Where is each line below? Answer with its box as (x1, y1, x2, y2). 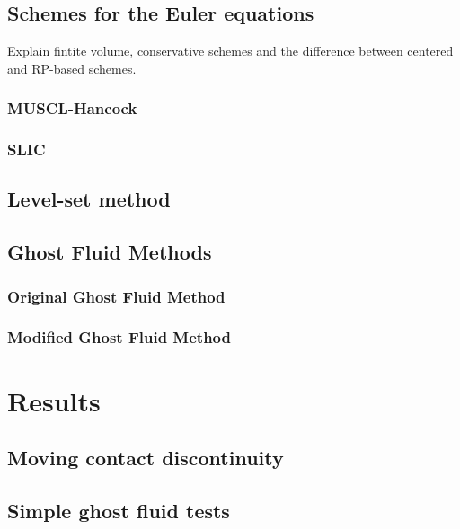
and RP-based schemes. (7, 58, 137, 77)
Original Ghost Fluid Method (7, 285, 226, 307)
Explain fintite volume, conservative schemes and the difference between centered (7, 41, 454, 60)
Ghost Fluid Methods (7, 238, 212, 266)
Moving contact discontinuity (7, 444, 284, 472)
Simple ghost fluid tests (7, 496, 230, 524)
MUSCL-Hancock (7, 97, 137, 119)
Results (7, 382, 101, 419)
